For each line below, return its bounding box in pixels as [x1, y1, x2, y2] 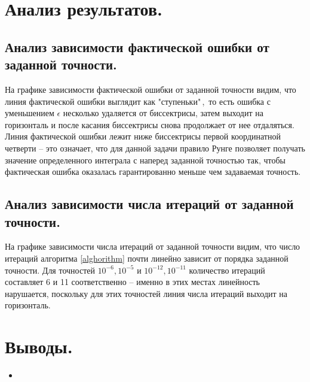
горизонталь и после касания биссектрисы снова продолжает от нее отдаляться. [5, 118, 294, 131]
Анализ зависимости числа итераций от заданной [5, 195, 294, 213]
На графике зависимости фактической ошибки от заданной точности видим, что [5, 83, 296, 95]
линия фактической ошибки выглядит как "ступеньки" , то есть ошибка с [5, 95, 271, 107]
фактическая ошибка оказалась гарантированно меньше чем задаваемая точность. [5, 165, 301, 178]
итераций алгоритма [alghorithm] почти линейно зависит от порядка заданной [5, 251, 288, 264]
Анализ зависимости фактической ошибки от [5, 37, 269, 56]
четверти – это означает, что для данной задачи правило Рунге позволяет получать [5, 141, 305, 154]
